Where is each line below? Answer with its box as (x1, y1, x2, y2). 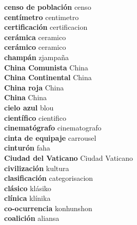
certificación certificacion (4, 22, 88, 32)
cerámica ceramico (4, 31, 66, 42)
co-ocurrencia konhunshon (4, 202, 92, 213)
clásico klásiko (4, 182, 51, 193)
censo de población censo (4, 2, 91, 12)
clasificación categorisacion (4, 173, 93, 183)
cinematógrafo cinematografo (4, 122, 102, 133)
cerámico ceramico (4, 42, 66, 52)
